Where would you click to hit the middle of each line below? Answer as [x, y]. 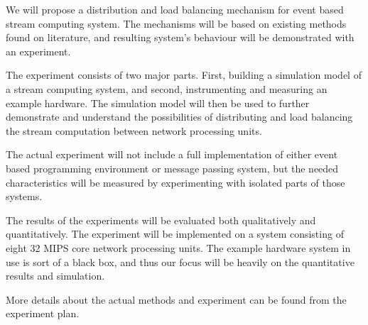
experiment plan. [43, 313]
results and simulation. [55, 276]
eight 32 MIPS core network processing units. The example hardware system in [178, 247]
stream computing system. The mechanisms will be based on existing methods [176, 23]
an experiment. [38, 51]
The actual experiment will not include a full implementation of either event [172, 154]
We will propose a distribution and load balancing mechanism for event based [175, 9]
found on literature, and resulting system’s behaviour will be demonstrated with [180, 37]
